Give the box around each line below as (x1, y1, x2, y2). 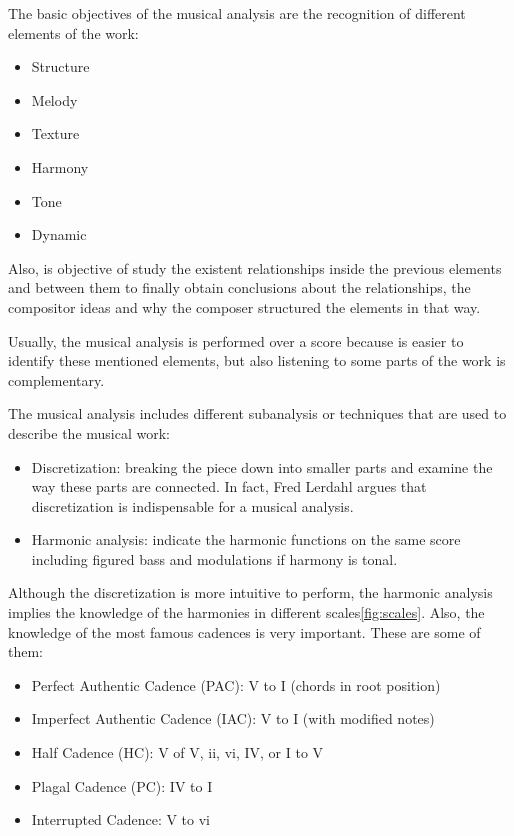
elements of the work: (8, 22, 139, 43)
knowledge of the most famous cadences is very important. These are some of (8, 621, 481, 642)
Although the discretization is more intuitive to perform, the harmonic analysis (8, 582, 493, 603)
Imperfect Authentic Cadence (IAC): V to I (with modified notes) (31, 708, 435, 729)
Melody (31, 89, 78, 110)
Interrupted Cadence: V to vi (31, 809, 210, 830)
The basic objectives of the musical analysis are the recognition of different (8, 3, 466, 23)
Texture (31, 123, 80, 144)
